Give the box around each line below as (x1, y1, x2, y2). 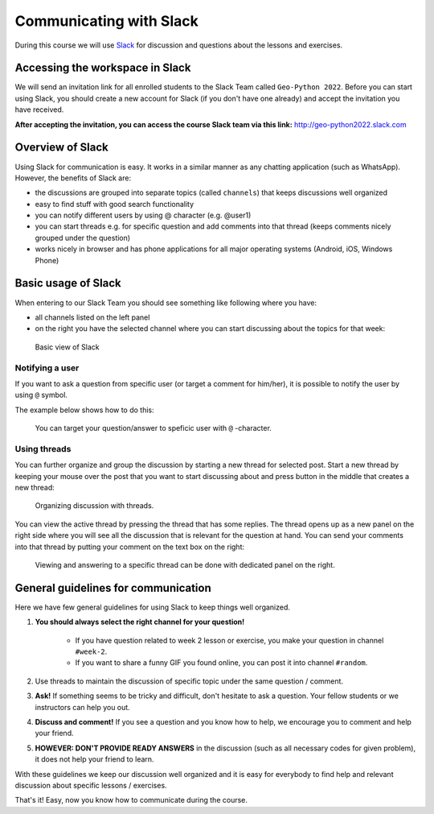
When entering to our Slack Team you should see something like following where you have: (14, 298, 317, 308)
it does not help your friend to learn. (35, 754, 154, 764)
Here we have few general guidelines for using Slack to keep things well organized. (14, 602, 291, 612)
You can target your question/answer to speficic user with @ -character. (35, 424, 272, 433)
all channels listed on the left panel (35, 312, 150, 322)
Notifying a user (14, 362, 80, 374)
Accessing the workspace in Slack (14, 61, 191, 75)
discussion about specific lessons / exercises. (14, 780, 168, 790)
